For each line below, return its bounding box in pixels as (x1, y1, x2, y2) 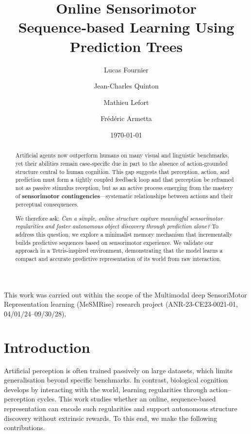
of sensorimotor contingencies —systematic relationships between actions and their (15, 191, 233, 200)
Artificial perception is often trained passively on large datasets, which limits (4, 365, 233, 375)
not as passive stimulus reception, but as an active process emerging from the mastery (15, 183, 233, 191)
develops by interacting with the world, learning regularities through (4, 384, 207, 394)
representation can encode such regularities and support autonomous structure (4, 403, 237, 413)
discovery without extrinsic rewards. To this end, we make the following (4, 413, 218, 423)
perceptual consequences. (15, 200, 79, 208)
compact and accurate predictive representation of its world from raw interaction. (15, 255, 221, 263)
